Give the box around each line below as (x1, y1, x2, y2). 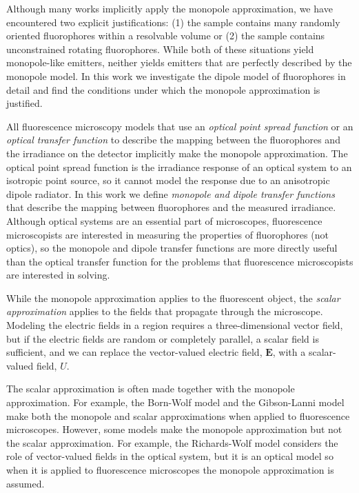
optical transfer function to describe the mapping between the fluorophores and (6, 132, 340, 147)
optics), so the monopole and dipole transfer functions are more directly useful (6, 241, 338, 255)
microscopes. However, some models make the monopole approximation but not (6, 422, 342, 436)
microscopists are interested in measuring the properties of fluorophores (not (6, 227, 329, 241)
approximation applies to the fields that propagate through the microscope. (6, 304, 323, 319)
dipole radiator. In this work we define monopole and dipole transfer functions (6, 186, 335, 201)
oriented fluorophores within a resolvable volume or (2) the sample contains (6, 28, 325, 43)
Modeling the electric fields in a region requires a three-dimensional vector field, (6, 318, 343, 332)
